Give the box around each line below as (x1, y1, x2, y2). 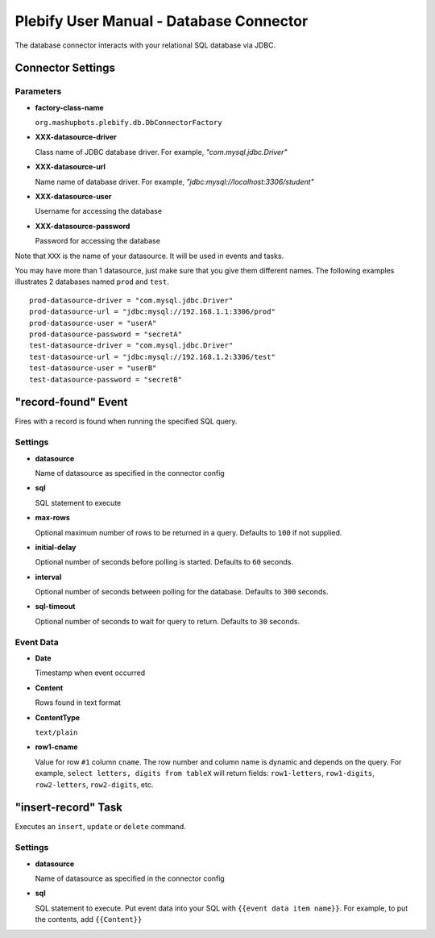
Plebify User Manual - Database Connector (14, 12, 309, 30)
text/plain (35, 727, 78, 737)
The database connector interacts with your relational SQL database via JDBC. (14, 40, 276, 50)
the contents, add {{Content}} (35, 915, 143, 924)
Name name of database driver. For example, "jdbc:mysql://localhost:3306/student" (35, 177, 314, 186)
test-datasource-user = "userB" (29, 364, 157, 373)
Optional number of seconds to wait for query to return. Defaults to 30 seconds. (35, 616, 300, 626)
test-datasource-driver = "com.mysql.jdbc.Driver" (29, 341, 234, 350)
